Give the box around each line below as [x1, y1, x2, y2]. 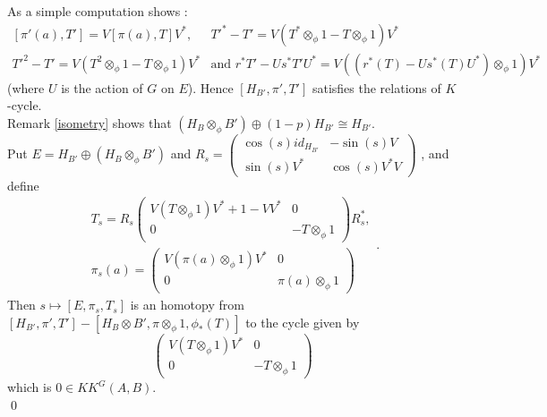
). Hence [187, 78, 234, 97]
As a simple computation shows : [7, 2, 188, 20]
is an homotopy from [130, 295, 244, 314]
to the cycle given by [245, 312, 360, 331]
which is [7, 378, 52, 396]
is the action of [61, 78, 143, 97]
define [7, 175, 39, 194]
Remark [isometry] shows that [7, 113, 172, 132]
